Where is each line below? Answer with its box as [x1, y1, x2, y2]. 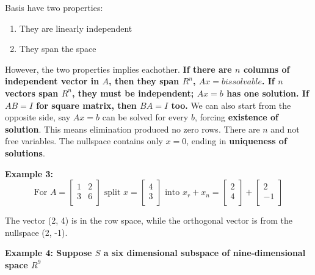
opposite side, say [5, 111, 71, 123]
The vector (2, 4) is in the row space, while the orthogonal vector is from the [5, 214, 292, 227]
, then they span [109, 75, 179, 87]
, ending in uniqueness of [186, 134, 287, 147]
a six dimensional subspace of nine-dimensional [103, 246, 306, 259]
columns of [243, 62, 290, 75]
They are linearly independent [19, 21, 132, 34]
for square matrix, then [36, 98, 137, 111]
